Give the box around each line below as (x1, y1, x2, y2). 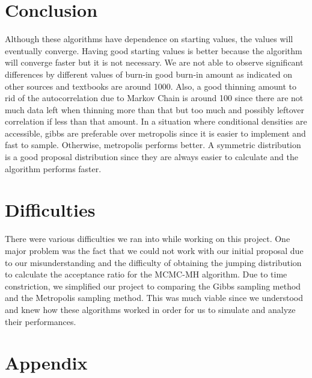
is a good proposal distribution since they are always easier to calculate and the (5, 150, 298, 163)
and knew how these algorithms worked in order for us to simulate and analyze (5, 303, 296, 315)
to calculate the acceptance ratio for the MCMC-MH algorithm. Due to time (5, 268, 287, 280)
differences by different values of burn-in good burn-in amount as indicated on (5, 67, 292, 80)
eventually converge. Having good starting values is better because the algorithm (5, 44, 302, 57)
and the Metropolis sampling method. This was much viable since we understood (5, 291, 303, 304)
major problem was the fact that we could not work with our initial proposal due (5, 244, 304, 256)
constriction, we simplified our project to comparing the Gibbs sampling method (5, 279, 301, 292)
